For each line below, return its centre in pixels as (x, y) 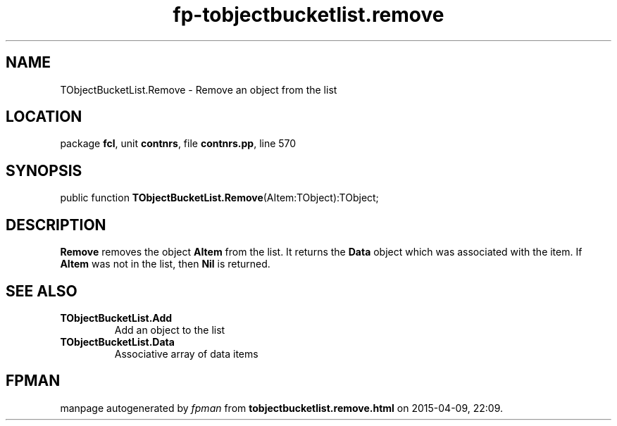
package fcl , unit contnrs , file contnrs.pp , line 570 (178, 144)
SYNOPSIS (44, 170)
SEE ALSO (42, 291)
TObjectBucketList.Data (117, 342)
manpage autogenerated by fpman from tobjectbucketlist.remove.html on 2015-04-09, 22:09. (282, 408)
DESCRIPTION (56, 225)
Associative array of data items (186, 353)
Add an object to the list (170, 330)
